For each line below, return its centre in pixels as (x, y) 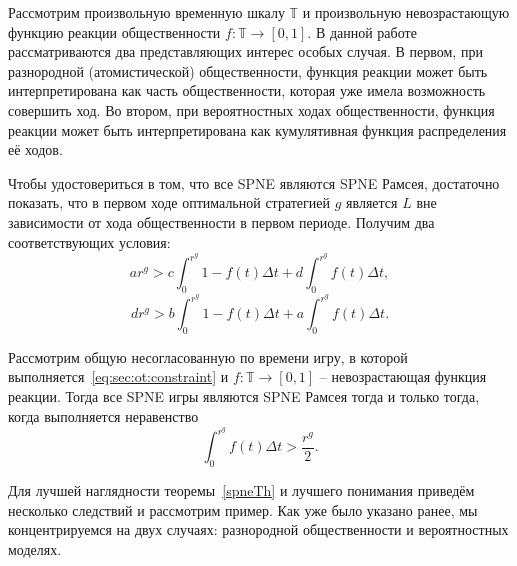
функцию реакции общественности (114, 31)
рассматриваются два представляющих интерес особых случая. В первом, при (245, 51)
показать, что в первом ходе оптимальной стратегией (169, 202)
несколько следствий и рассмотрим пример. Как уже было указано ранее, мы (243, 509)
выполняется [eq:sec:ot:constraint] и (118, 376)
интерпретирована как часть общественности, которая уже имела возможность (247, 90)
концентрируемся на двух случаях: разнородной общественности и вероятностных (258, 529)
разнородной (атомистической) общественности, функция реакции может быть (248, 70)
